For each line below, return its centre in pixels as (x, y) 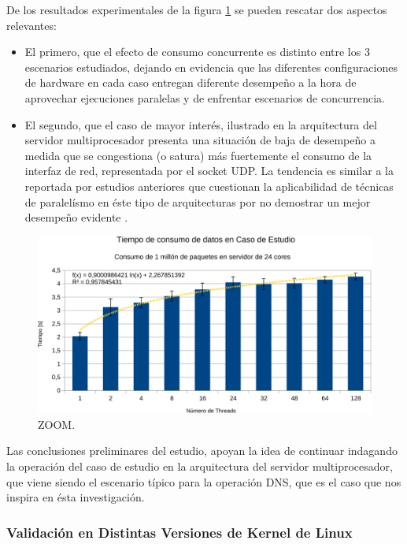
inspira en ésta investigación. (76, 497)
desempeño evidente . (76, 217)
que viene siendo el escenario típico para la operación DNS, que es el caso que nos (204, 481)
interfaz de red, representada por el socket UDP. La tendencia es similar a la (209, 171)
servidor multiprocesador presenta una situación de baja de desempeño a (200, 140)
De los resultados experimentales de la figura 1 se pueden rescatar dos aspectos (197, 9)
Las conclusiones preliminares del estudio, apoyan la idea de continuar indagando (202, 451)
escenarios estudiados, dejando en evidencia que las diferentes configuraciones (211, 67)
